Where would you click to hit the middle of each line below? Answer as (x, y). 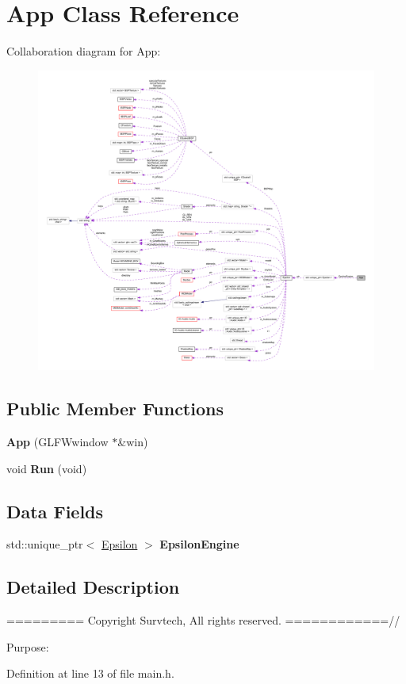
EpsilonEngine (199, 544)
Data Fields (55, 511)
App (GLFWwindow (57, 441)
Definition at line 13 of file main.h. (90, 673)
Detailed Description (93, 587)
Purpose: (28, 646)
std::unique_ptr (45, 544)
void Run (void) (47, 468)
